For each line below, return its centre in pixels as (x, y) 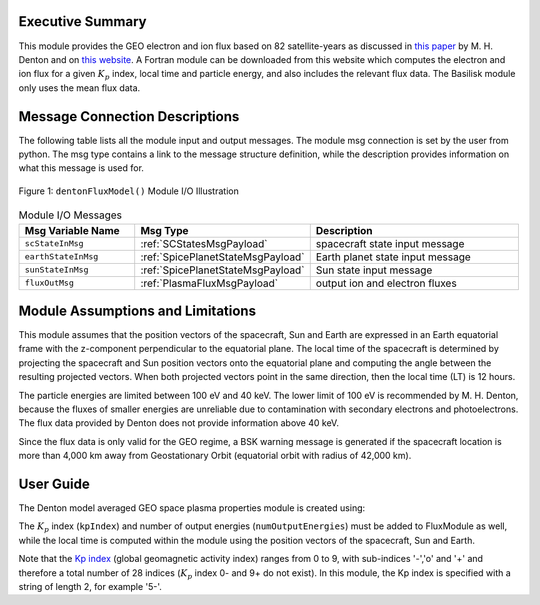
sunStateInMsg (56, 270)
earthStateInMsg (61, 256)
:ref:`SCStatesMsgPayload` (204, 243)
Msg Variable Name (72, 230)
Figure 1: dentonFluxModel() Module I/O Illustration (128, 191)
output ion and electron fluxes (386, 283)
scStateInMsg (54, 243)
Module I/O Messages (70, 215)
